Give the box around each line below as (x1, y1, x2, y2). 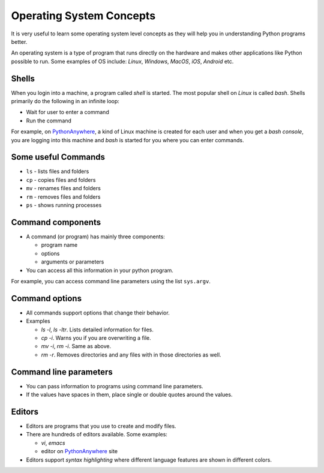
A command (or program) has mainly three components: (26, 233, 165, 240)
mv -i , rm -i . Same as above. (41, 343, 111, 350)
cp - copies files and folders (26, 176, 96, 183)
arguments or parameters (41, 258, 104, 265)
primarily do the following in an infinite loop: (11, 98, 120, 105)
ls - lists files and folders (26, 168, 89, 175)
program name (41, 241, 78, 249)
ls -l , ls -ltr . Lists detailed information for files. (41, 326, 154, 333)
